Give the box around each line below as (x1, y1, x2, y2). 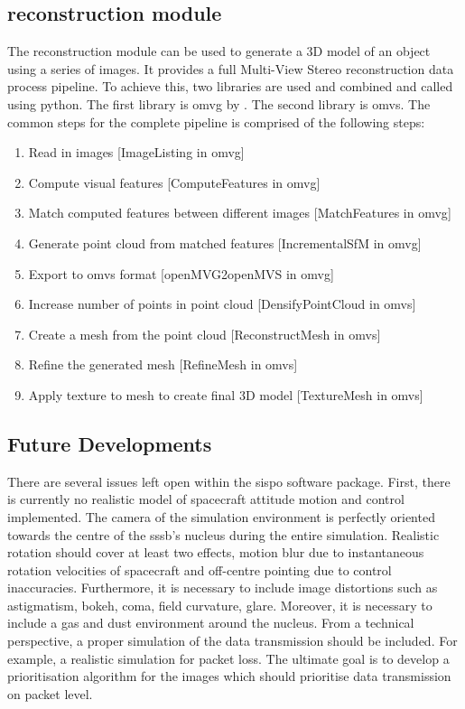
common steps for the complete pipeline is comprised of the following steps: (7, 112, 425, 131)
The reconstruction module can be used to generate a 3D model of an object (7, 42, 431, 61)
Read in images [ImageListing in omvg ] (28, 143, 245, 162)
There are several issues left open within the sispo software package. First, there (7, 471, 451, 490)
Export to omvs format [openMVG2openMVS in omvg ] (28, 264, 334, 283)
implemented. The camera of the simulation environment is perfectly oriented (7, 507, 435, 526)
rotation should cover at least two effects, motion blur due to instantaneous (7, 543, 424, 562)
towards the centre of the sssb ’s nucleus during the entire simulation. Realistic (7, 525, 440, 544)
